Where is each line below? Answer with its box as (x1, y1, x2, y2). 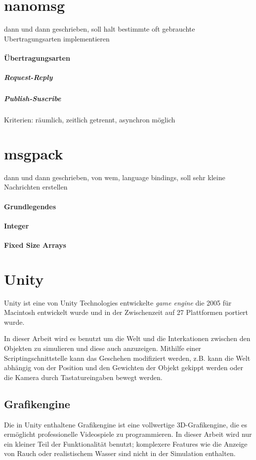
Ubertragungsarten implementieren (4, 33, 110, 43)
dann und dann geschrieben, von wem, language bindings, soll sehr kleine (4, 172, 225, 182)
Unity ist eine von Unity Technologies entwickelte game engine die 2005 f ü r (4, 297, 232, 307)
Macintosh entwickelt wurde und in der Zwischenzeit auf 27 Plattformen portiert (4, 307, 249, 317)
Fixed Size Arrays (4, 239, 66, 250)
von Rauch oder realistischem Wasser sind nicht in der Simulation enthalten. (4, 448, 236, 459)
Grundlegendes (4, 201, 56, 211)
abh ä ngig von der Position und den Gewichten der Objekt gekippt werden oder (4, 362, 243, 373)
